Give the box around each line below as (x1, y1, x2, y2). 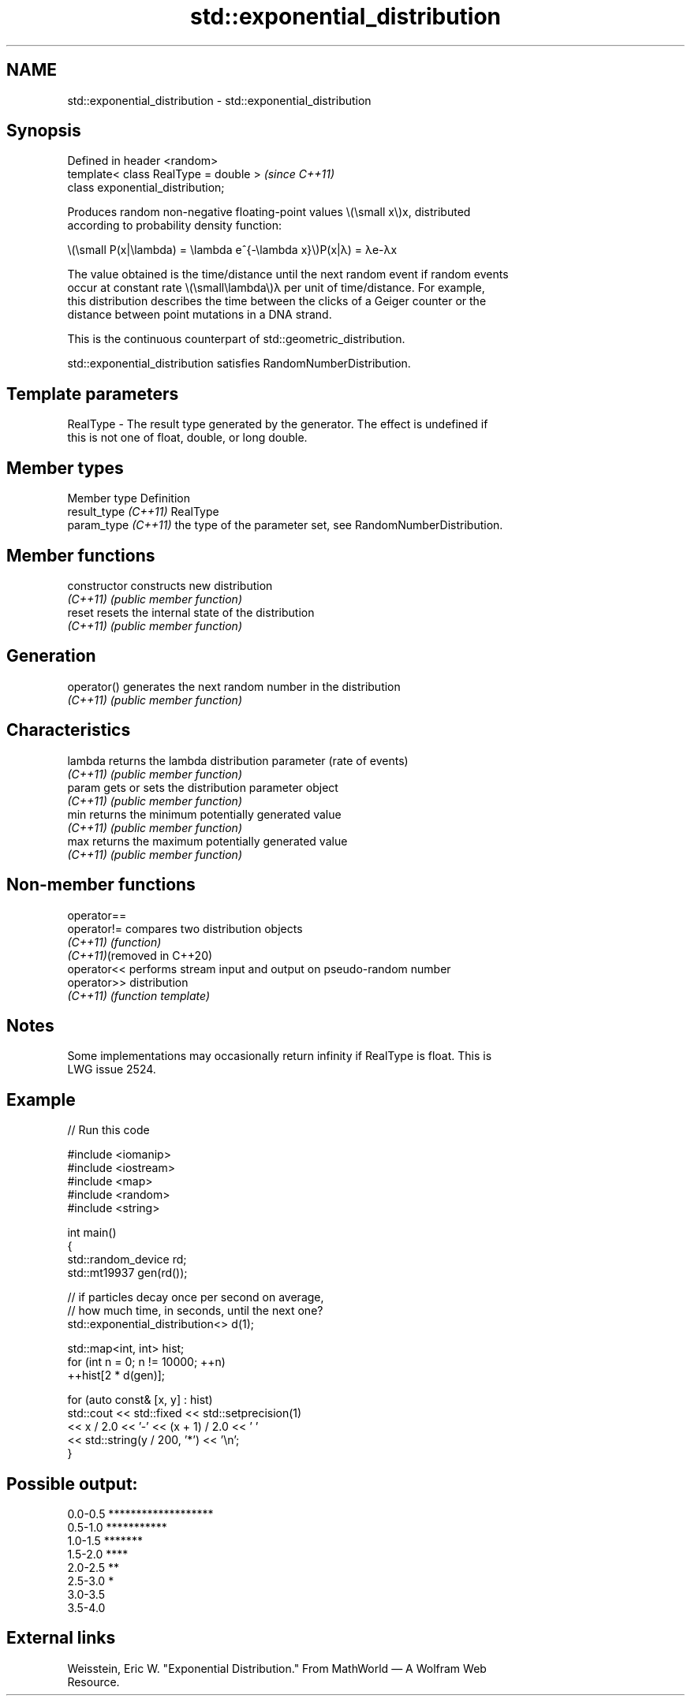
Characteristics (6, 720, 131, 741)
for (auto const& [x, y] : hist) (67, 1393, 213, 1407)
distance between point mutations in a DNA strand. (67, 308, 332, 322)
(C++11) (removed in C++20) (67, 948, 213, 962)
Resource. (67, 1674, 120, 1689)
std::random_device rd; (67, 1252, 187, 1267)
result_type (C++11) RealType (67, 505, 219, 519)
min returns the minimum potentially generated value (67, 807, 342, 821)
